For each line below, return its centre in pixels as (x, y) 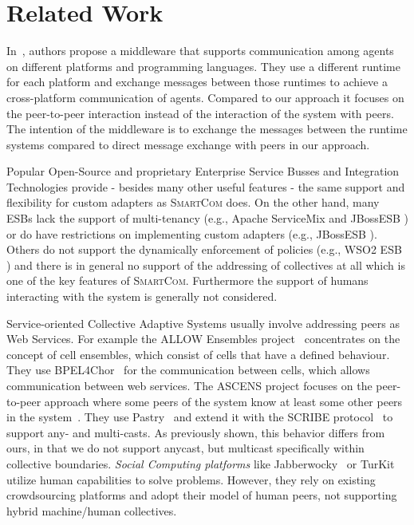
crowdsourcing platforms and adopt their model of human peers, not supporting (202, 495)
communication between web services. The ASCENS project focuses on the (189, 385)
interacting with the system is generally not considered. (142, 296)
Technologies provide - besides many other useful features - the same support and (206, 186)
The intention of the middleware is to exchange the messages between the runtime (207, 129)
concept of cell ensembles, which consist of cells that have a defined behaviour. (198, 354)
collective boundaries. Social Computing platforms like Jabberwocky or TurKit (201, 463)
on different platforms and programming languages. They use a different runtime (203, 66)
